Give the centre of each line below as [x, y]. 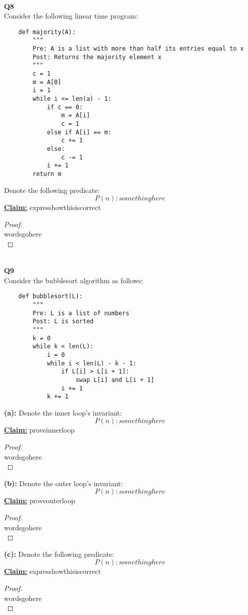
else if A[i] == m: [79, 132]
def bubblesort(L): [50, 296]
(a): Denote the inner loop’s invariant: [63, 412]
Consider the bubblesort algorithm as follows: [74, 280]
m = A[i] [75, 116]
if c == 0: [65, 107]
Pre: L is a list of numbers [81, 313]
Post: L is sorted [63, 322]
